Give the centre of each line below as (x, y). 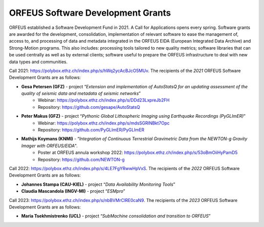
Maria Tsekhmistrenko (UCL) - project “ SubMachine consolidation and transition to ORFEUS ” (116, 216)
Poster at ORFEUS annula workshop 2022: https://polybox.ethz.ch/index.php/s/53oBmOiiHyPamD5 (138, 152)
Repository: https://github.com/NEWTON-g (81, 159)
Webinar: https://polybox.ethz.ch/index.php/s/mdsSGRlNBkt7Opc (104, 123)
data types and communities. (38, 62)
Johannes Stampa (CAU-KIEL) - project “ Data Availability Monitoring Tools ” (98, 184)
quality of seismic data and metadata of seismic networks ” (81, 94)
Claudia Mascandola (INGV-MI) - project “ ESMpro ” (73, 191)
